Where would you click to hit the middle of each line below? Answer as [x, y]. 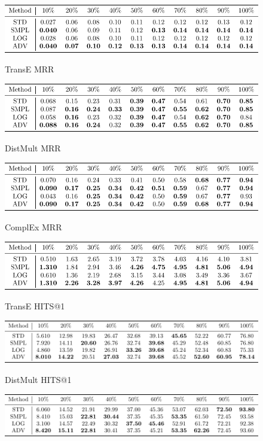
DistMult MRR [33, 148]
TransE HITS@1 [35, 306]
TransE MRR [30, 69]
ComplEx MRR [33, 227]
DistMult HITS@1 [38, 379]
